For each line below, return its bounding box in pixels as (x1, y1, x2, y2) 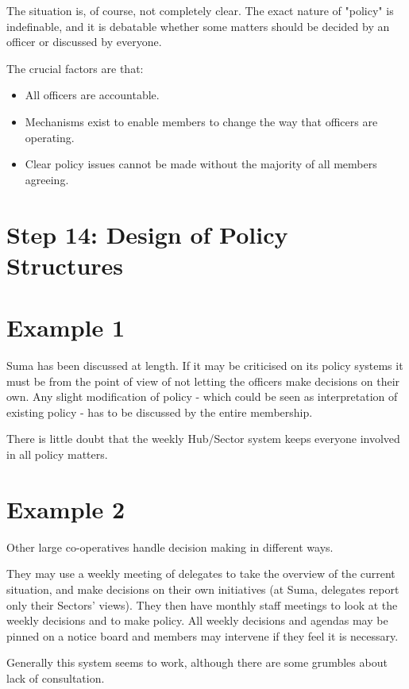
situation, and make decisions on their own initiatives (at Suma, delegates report (6, 580, 399, 597)
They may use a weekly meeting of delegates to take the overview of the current (6, 565, 395, 582)
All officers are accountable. (25, 87, 160, 103)
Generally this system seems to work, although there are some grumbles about (6, 654, 388, 671)
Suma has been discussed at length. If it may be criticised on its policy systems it (6, 357, 403, 374)
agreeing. (25, 171, 69, 187)
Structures (6, 248, 124, 281)
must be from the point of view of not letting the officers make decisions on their (6, 372, 400, 389)
